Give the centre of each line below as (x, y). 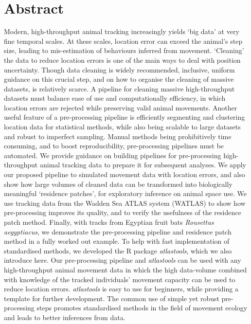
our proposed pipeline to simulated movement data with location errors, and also (125, 174)
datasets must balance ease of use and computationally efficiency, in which (115, 98)
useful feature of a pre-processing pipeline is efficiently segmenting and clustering (125, 117)
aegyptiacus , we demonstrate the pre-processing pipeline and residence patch (118, 231)
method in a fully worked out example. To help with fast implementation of (117, 241)
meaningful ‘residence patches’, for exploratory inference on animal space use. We (125, 193)
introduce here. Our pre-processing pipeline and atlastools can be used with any (123, 260)
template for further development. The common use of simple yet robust (112, 298)
